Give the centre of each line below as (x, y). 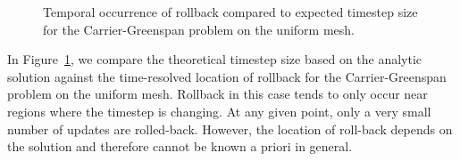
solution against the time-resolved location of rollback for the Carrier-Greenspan (227, 76)
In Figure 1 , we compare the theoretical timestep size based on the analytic (215, 59)
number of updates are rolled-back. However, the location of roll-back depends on (230, 129)
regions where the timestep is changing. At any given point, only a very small (219, 111)
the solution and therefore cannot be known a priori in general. (180, 146)
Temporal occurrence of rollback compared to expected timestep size (230, 12)
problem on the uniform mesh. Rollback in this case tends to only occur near (217, 94)
